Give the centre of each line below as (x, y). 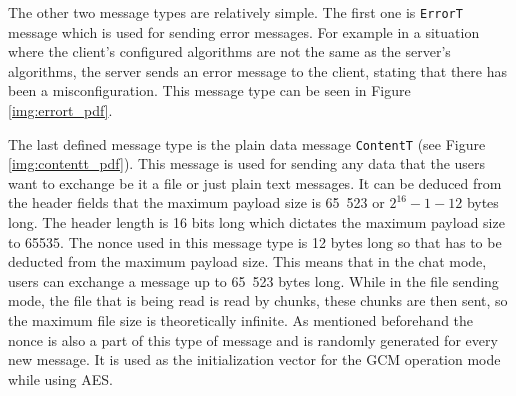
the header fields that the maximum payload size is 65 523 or (196, 202)
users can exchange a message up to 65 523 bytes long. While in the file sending (253, 280)
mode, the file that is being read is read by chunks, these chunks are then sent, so (258, 300)
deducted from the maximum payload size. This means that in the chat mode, (247, 261)
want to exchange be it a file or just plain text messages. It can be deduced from (255, 182)
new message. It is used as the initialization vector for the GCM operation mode (254, 359)
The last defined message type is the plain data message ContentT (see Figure (247, 143)
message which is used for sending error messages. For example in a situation (244, 31)
